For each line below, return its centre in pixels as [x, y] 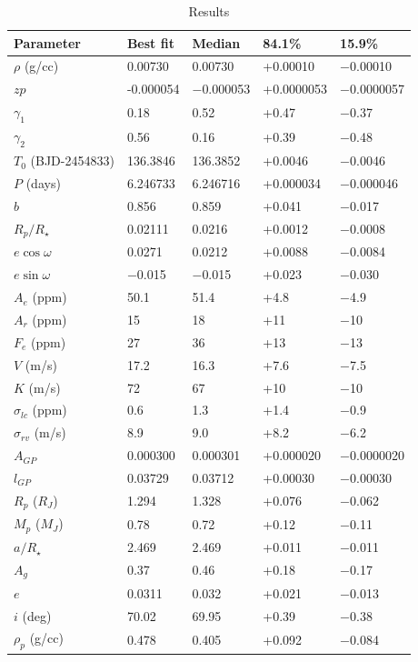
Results [209, 11]
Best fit [150, 42]
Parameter [47, 42]
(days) [43, 183]
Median [216, 42]
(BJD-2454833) [72, 160]
